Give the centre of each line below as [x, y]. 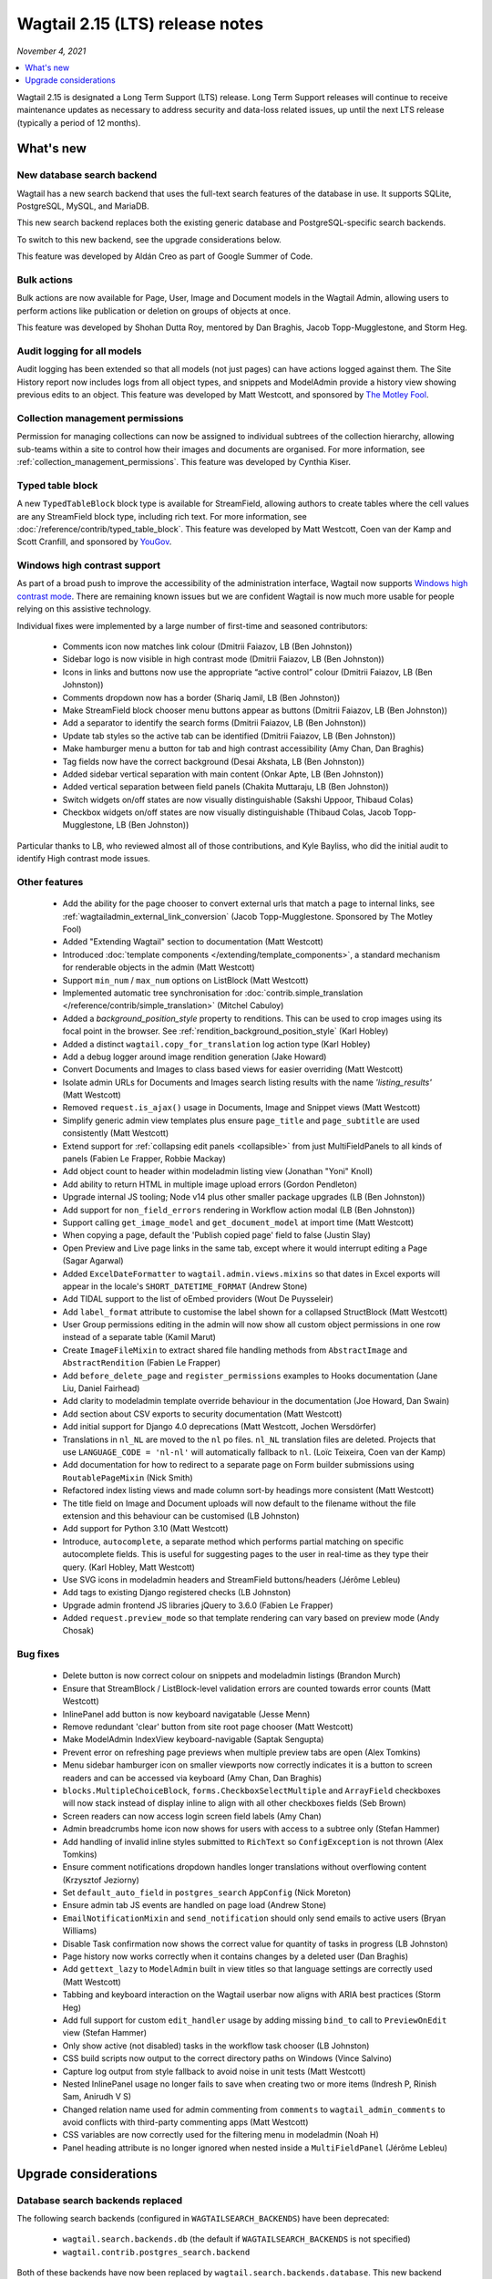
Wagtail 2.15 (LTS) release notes [140, 24]
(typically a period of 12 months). [79, 122]
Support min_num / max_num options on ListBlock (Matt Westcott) [185, 980]
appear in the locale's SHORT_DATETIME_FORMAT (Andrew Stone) [185, 1286]
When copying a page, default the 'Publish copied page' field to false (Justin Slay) [216, 1235]
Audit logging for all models [79, 351]
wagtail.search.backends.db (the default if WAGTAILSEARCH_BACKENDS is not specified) [236, 2239]
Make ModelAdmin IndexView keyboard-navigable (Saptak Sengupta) [193, 1739]
